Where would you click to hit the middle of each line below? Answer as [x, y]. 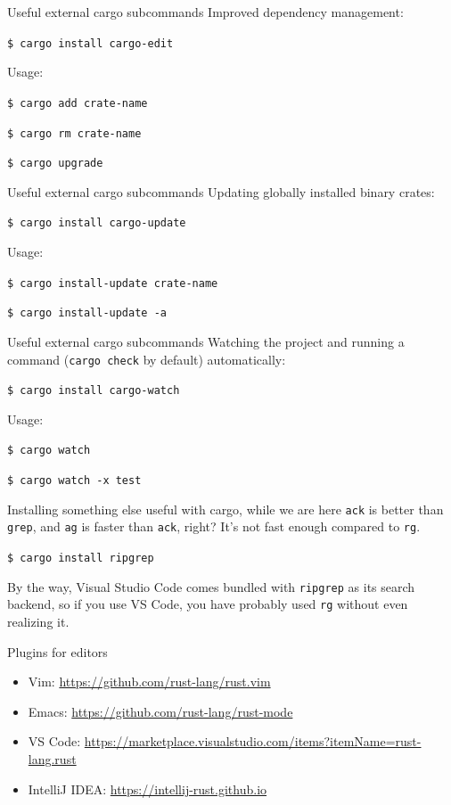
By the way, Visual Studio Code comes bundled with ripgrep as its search [211, 586]
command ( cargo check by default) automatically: [147, 359]
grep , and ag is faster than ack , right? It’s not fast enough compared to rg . [214, 526]
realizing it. [38, 622]
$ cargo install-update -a [87, 313]
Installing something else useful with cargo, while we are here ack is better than [225, 509]
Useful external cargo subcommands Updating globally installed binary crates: [221, 191]
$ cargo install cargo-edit [90, 43]
